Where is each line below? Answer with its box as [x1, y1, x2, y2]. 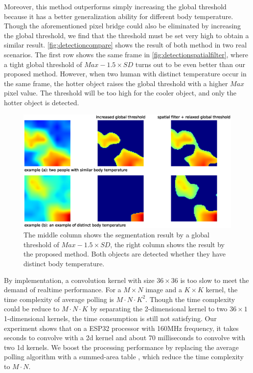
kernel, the [206, 284, 238, 295]
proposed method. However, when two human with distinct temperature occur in [4, 69, 247, 79]
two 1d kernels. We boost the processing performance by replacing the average [4, 342, 239, 352]
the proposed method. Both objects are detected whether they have [23, 249, 226, 259]
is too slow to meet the [180, 275, 249, 285]
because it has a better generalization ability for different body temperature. [4, 11, 233, 21]
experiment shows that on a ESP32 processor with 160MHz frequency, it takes [4, 323, 239, 333]
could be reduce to [4, 303, 60, 314]
